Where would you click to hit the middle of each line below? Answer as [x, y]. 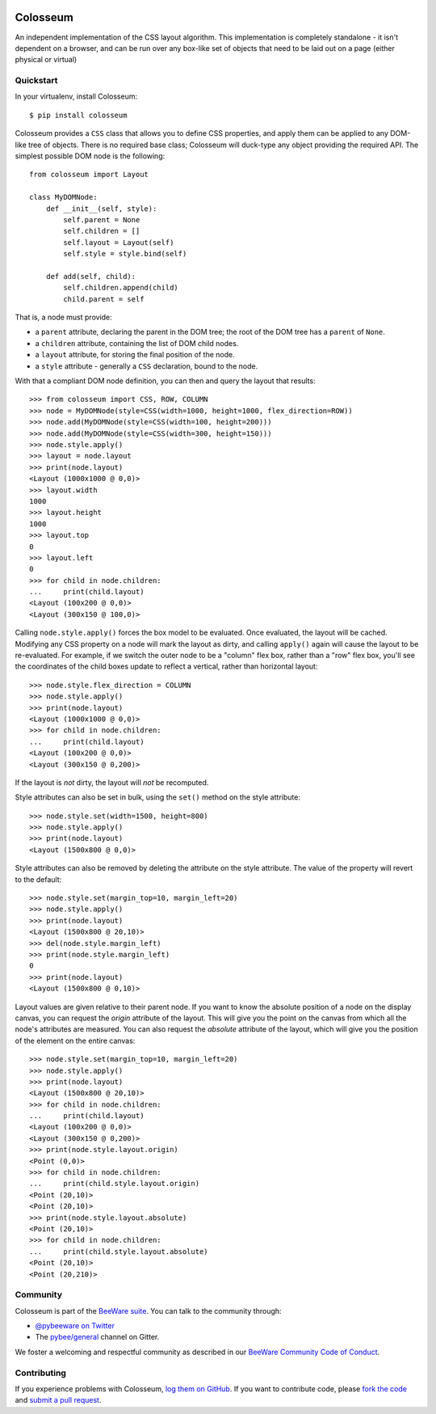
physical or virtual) [46, 60]
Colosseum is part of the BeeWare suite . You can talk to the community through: [148, 1311]
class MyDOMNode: [63, 197]
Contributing [40, 1373]
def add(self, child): [91, 276]
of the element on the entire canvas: [75, 1040]
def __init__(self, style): [101, 209]
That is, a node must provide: [63, 317]
